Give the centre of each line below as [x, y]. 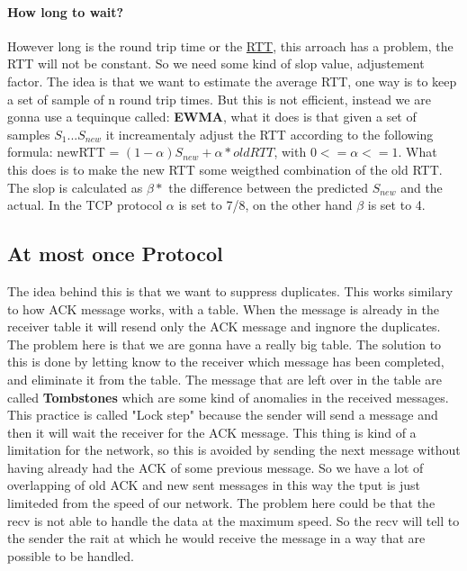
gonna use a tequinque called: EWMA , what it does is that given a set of [212, 117]
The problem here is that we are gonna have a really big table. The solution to [225, 344]
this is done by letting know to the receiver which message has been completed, [226, 362]
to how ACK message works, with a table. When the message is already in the [223, 308]
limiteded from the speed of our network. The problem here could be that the [221, 503]
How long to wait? [66, 11]
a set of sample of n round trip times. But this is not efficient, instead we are [219, 99]
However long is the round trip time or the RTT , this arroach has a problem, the [230, 45]
